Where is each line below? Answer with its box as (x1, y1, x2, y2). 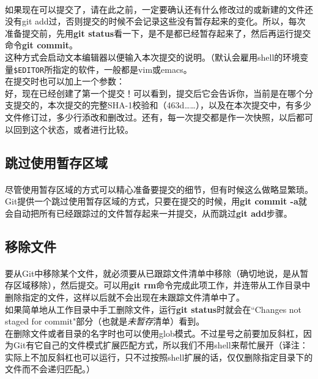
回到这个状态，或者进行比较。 (13, 122, 133, 135)
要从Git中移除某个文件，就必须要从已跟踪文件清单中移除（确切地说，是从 (5, 266, 300, 279)
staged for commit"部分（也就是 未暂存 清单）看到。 (5, 315, 205, 328)
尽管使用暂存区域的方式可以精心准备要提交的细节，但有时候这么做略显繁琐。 (5, 182, 313, 195)
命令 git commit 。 (5, 39, 78, 51)
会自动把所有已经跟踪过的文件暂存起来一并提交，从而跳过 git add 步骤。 (5, 206, 292, 219)
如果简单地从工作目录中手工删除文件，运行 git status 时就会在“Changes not (5, 302, 302, 315)
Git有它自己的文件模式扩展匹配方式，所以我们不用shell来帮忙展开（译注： (13, 339, 308, 351)
